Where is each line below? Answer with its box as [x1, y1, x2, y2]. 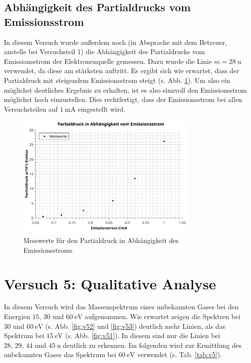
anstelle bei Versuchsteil [4, 46, 75, 57]
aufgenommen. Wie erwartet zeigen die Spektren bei [85, 311, 241, 322]
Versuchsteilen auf [4, 103, 58, 114]
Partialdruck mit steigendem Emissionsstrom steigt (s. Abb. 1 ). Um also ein [4, 75, 231, 85]
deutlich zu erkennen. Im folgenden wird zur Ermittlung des [63, 340, 242, 350]
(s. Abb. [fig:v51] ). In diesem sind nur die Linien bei [65, 330, 220, 341]
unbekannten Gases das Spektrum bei [4, 349, 116, 360]
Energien [4, 311, 30, 322]
